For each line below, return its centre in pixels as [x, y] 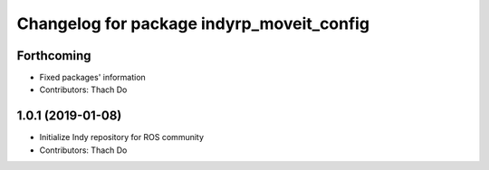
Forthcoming [54, 56]
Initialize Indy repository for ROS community [121, 137]
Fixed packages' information [93, 78]
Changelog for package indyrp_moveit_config [193, 24]
